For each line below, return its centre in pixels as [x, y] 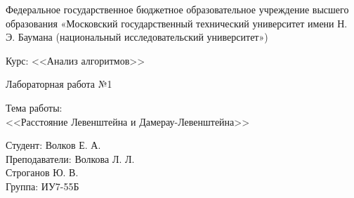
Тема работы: [34, 107]
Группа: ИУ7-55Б [42, 186]
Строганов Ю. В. [42, 172]
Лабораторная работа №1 [59, 84]
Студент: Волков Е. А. [53, 145]
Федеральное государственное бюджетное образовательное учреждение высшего [177, 9]
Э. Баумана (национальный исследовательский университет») [137, 37]
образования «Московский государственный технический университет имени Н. [177, 23]
